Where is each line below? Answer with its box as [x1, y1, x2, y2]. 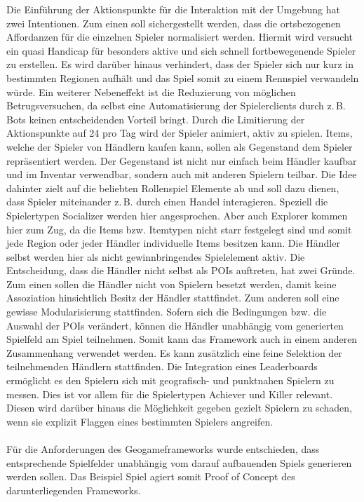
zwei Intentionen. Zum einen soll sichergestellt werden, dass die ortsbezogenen [6, 15, 341, 30]
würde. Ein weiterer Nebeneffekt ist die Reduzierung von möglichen [6, 84, 296, 99]
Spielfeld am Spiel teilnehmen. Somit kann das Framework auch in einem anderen [6, 332, 358, 346]
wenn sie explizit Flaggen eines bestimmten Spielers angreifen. [6, 414, 274, 428]
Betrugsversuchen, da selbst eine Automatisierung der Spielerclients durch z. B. [6, 98, 346, 113]
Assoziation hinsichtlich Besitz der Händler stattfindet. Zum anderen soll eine [6, 290, 339, 305]
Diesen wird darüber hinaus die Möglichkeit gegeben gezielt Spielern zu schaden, [6, 400, 352, 415]
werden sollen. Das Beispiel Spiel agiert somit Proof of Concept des [6, 469, 295, 484]
